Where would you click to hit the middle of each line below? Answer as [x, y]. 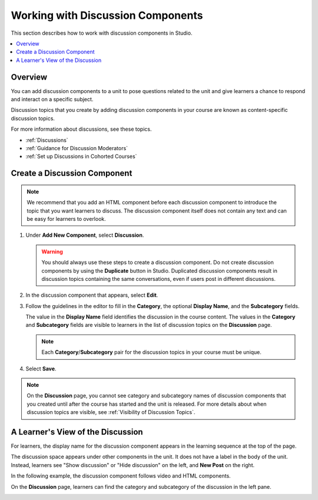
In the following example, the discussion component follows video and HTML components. [121, 476]
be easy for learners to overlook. [66, 218]
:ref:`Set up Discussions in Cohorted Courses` [81, 157]
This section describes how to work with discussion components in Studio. [102, 33]
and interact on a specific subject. [52, 100]
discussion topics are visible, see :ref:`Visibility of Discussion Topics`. [111, 412]
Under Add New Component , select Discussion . [85, 235]
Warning [52, 251]
